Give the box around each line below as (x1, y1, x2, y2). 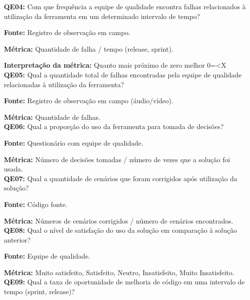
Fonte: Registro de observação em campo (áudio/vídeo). (4, 95, 173, 106)
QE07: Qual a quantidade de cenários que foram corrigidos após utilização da (4, 173, 237, 183)
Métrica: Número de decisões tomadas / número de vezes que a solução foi (4, 154, 230, 164)
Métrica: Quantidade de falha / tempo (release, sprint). (4, 43, 173, 54)
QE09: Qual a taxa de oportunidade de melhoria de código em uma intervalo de (4, 277, 245, 287)
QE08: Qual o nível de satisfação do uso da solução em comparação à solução (4, 225, 237, 235)
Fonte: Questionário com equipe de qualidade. (4, 137, 143, 148)
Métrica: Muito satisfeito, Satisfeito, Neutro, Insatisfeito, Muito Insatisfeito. (4, 267, 234, 277)
